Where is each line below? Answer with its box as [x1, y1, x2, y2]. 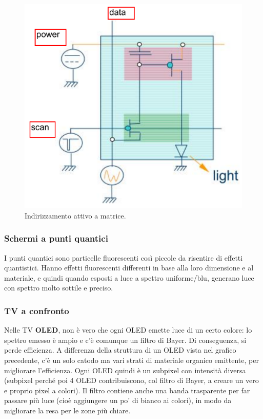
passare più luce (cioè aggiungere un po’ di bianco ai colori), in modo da [4, 395, 232, 406]
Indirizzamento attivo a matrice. [25, 210, 126, 221]
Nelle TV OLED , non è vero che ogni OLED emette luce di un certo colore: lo [4, 324, 252, 335]
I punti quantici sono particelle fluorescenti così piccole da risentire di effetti [4, 252, 243, 263]
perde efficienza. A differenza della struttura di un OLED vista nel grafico [4, 344, 236, 355]
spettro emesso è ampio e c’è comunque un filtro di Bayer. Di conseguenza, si [4, 334, 247, 345]
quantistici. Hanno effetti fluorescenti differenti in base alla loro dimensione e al [4, 262, 254, 273]
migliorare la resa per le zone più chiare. [4, 405, 131, 415]
